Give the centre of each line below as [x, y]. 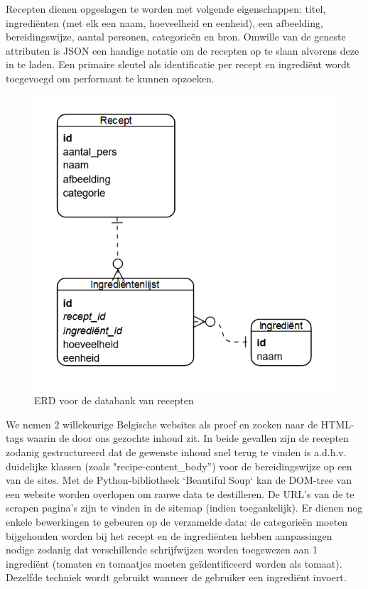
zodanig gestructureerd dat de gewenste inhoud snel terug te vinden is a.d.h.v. [176, 452]
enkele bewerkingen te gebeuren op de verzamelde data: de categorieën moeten [177, 522]
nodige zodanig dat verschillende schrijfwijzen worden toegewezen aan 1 [162, 550]
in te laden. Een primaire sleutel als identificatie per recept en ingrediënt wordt [178, 64]
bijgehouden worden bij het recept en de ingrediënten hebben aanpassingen [169, 535]
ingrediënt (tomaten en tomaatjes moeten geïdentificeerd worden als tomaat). [174, 563]
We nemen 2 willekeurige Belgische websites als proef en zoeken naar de [162, 424]
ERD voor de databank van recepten [114, 400]
